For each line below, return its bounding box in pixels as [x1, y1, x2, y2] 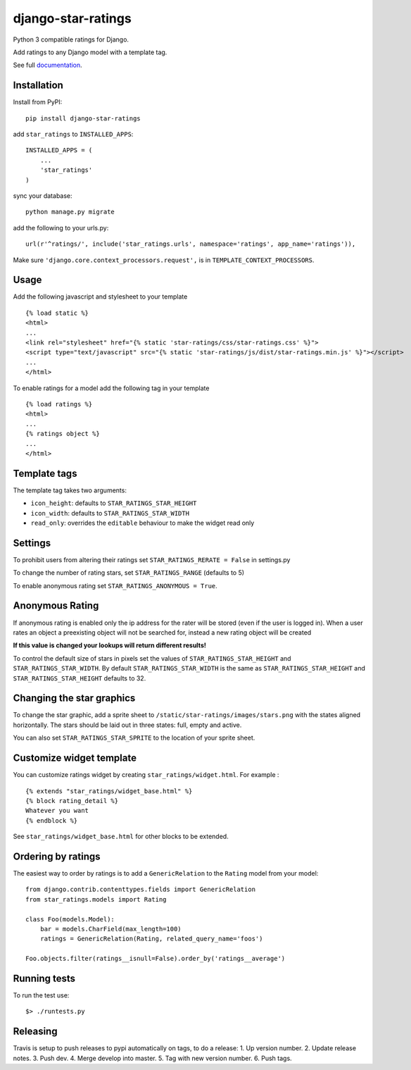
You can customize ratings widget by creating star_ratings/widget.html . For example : [13, 771, 279, 779]
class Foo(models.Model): [25, 915, 115, 923]
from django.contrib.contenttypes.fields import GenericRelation [25, 885, 256, 894]
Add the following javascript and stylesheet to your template [13, 292, 188, 301]
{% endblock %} [25, 816, 78, 824]
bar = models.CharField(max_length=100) [39, 925, 182, 933]
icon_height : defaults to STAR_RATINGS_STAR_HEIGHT [30, 499, 197, 507]
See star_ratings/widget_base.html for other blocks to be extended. [13, 832, 229, 841]
